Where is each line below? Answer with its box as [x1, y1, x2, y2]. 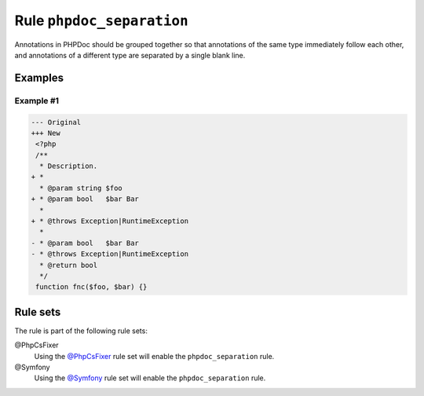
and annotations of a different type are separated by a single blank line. [14, 50, 246, 60]
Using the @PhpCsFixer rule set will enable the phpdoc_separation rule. [34, 351, 275, 361]
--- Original [31, 118, 82, 126]
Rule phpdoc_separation [14, 12, 188, 29]
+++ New [31, 128, 60, 137]
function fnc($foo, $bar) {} [35, 283, 148, 291]
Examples [14, 71, 64, 84]
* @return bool [39, 260, 98, 269]
